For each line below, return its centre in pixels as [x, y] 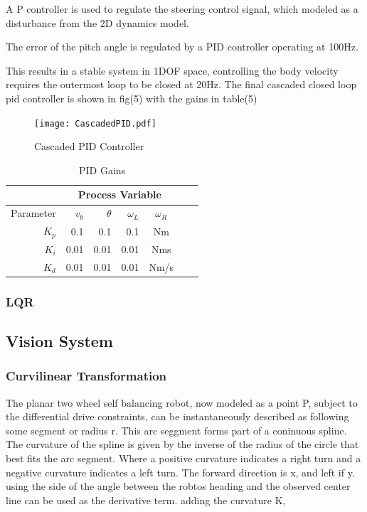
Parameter [33, 213]
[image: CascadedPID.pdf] [95, 123]
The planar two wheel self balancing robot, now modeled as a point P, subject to [182, 402]
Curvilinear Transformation [86, 376]
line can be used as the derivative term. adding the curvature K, [146, 500]
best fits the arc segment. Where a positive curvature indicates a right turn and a [183, 458]
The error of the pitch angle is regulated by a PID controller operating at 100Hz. [182, 47]
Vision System [59, 340]
